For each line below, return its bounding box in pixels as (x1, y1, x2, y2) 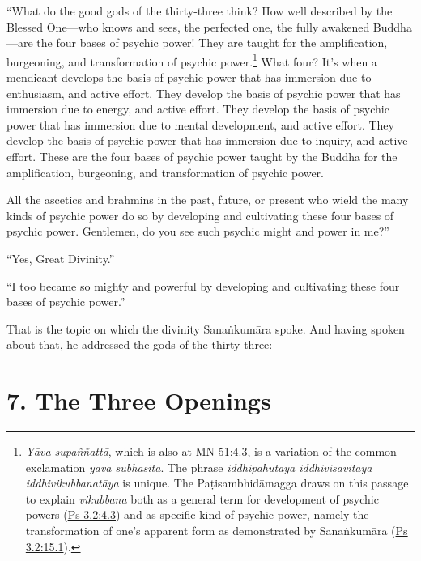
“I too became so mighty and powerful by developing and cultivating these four (6, 277, 400, 294)
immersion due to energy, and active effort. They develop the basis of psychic (6, 100, 389, 117)
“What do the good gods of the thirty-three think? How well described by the (6, 2, 393, 19)
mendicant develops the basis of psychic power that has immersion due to (6, 69, 372, 86)
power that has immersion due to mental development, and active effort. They (6, 116, 394, 133)
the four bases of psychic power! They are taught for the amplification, (36, 34, 388, 51)
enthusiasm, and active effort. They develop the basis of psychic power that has (6, 84, 401, 101)
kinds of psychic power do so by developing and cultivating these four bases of (6, 206, 394, 223)
